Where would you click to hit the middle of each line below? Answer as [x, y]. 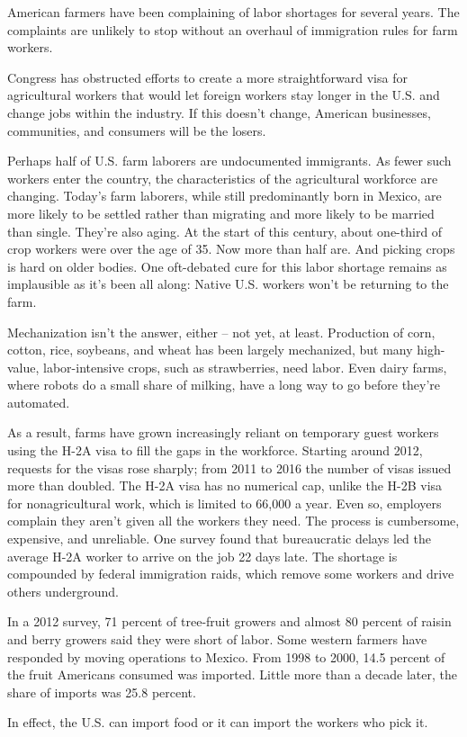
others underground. [63, 591]
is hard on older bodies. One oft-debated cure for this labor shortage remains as [227, 266]
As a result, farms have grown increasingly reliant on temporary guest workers [223, 432]
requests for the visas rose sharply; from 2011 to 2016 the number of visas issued [229, 467]
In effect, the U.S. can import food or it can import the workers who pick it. [218, 722]
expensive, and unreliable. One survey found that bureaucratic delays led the [219, 539]
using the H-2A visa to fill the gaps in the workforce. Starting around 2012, [215, 450]
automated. [39, 402]
